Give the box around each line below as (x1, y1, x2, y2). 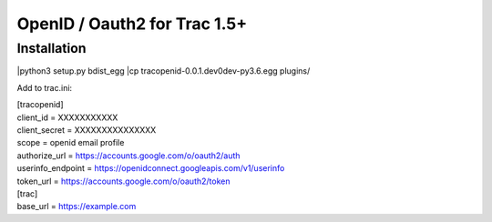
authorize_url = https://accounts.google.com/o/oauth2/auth (16, 150, 241, 161)
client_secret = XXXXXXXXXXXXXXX (16, 124, 157, 136)
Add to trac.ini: (16, 82, 73, 93)
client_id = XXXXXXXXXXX (16, 112, 118, 123)
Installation (16, 40, 87, 56)
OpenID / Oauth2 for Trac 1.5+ (16, 14, 248, 34)
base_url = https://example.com (16, 201, 137, 212)
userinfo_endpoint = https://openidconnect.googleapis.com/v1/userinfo (16, 163, 285, 174)
